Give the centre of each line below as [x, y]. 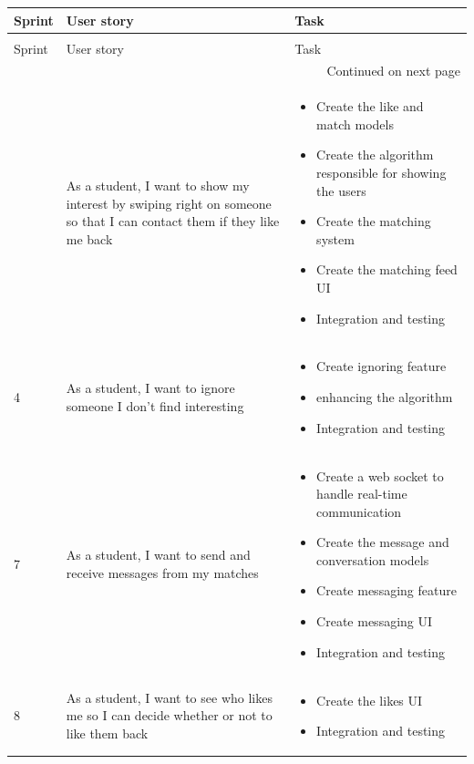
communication [359, 511]
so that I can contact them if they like [173, 221]
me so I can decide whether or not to [169, 715]
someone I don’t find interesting [155, 405]
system [335, 238]
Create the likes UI [370, 700]
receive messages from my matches [162, 572]
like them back [107, 733]
